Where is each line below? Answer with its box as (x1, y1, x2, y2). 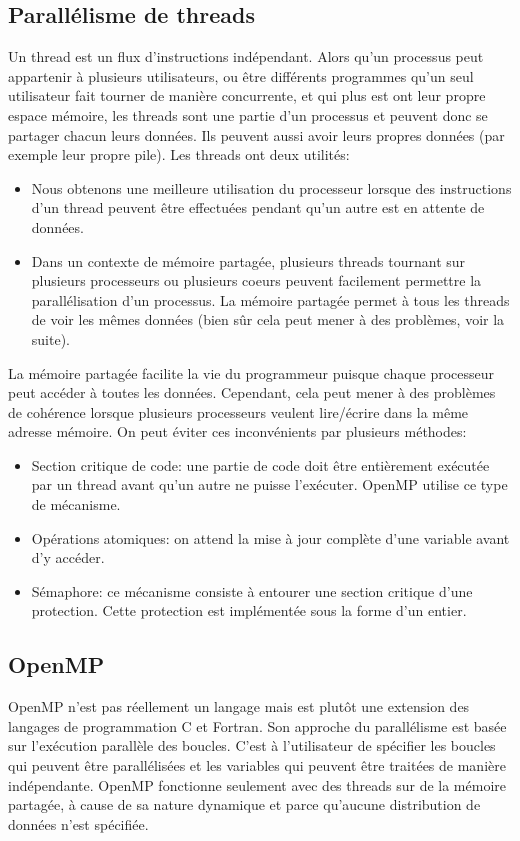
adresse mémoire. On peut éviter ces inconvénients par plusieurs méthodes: (8, 421, 467, 442)
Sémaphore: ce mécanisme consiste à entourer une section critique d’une (31, 580, 473, 601)
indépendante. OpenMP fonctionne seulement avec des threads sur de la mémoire (8, 774, 506, 795)
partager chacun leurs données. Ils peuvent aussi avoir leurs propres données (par (8, 124, 505, 145)
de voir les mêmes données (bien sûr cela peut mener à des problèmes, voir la (31, 309, 505, 330)
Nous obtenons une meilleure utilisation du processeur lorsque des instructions (31, 177, 512, 198)
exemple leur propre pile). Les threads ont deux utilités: (8, 144, 350, 165)
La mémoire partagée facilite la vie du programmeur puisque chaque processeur (8, 362, 495, 383)
